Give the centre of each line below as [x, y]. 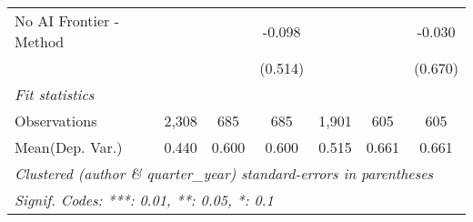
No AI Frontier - [67, 20]
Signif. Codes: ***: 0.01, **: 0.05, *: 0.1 [144, 200]
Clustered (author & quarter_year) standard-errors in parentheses [224, 173]
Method [40, 41]
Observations [56, 121]
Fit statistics [55, 94]
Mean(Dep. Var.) [69, 147]
